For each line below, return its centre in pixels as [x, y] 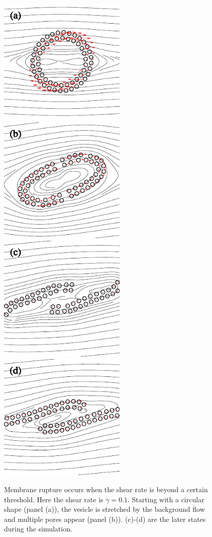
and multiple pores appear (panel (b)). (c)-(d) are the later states [105, 519]
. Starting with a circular [166, 499]
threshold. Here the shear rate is [54, 499]
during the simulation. [38, 529]
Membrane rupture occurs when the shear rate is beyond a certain [106, 489]
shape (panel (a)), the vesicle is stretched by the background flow [104, 509]
